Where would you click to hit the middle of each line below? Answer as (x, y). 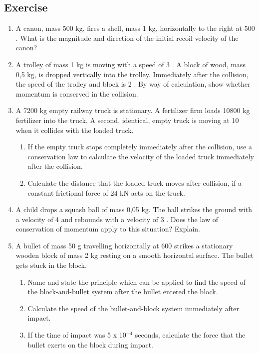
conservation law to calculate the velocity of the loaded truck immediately (141, 156)
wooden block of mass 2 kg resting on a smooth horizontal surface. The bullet (134, 255)
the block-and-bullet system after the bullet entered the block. (123, 292)
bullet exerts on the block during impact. (90, 344)
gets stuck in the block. (51, 265)
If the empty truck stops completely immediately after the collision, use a (140, 147)
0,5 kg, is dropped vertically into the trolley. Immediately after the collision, (132, 74)
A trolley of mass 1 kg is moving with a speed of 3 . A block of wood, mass (130, 64)
